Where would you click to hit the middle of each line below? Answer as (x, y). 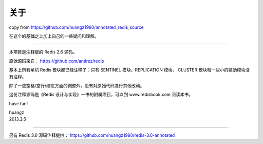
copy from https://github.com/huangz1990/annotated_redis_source (76, 27)
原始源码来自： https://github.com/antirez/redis (56, 61)
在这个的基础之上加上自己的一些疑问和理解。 (54, 36)
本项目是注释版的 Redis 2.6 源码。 (43, 52)
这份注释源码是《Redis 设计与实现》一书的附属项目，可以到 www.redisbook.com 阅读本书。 (101, 94)
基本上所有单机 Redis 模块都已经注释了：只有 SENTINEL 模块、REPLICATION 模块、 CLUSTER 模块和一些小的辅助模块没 (129, 70)
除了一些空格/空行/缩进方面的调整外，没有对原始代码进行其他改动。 (77, 86)
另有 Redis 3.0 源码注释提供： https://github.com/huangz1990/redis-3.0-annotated (92, 135)
